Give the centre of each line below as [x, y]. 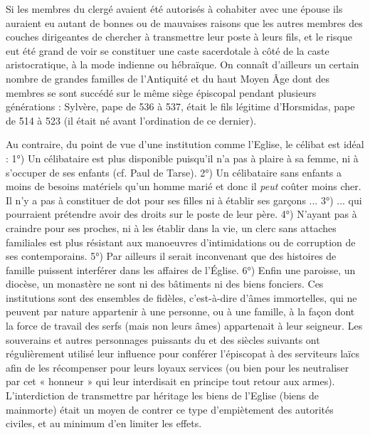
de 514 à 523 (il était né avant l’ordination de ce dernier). [131, 120]
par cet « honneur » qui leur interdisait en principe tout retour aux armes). [170, 381]
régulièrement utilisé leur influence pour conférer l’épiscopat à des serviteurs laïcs [183, 353]
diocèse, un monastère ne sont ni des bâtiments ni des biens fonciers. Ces [165, 284]
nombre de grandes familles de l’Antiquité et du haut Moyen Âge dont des [168, 78]
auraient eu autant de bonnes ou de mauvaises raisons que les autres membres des [184, 22]
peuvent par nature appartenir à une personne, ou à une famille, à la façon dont [180, 311]
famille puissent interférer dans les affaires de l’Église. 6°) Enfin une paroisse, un [181, 269]
